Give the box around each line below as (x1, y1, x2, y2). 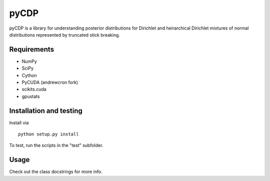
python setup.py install (18, 131, 79, 137)
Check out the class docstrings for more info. (9, 168, 102, 175)
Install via (9, 119, 29, 125)
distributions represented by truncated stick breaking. (9, 32, 120, 38)
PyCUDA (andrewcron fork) (21, 79, 78, 85)
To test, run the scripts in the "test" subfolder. (9, 142, 103, 148)
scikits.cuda (21, 86, 47, 92)
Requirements (9, 45, 54, 54)
